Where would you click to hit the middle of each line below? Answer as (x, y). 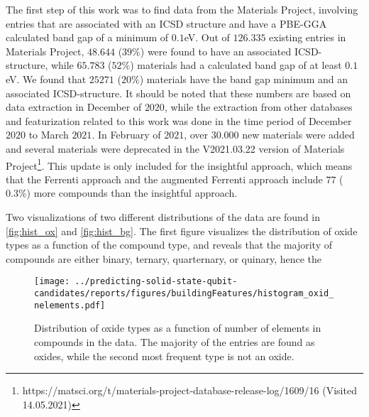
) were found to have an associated (216, 51)
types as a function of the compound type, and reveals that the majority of (169, 245)
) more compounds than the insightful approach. (132, 193)
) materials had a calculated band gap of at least (236, 65)
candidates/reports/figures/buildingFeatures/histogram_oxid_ (184, 293)
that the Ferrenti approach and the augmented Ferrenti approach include (164, 179)
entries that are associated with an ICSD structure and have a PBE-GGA (166, 23)
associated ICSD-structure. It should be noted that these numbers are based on (178, 93)
